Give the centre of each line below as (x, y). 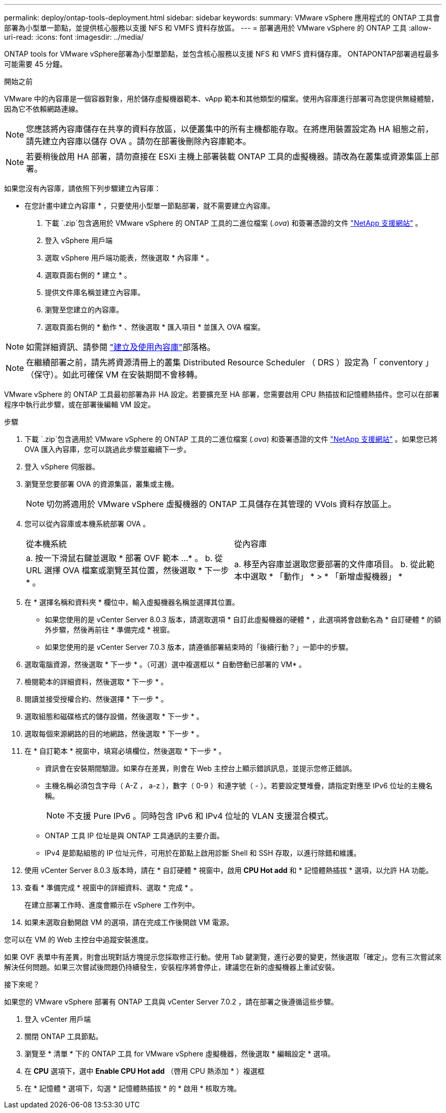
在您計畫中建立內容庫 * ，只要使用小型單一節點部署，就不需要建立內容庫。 (149, 206)
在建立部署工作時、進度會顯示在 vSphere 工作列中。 (112, 905)
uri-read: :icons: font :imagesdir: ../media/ (74, 37)
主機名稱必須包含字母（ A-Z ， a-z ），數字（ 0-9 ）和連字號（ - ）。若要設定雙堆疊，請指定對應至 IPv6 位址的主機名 (239, 786)
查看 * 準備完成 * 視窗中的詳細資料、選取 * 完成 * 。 (111, 887)
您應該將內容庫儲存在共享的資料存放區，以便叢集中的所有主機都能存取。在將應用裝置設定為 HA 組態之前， (230, 129)
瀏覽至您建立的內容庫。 (84, 310)
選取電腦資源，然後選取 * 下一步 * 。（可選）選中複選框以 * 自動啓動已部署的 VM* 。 (165, 664)
